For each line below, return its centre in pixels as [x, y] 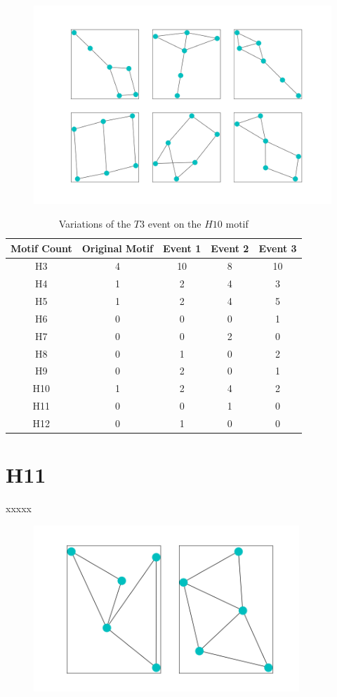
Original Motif [118, 248]
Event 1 [182, 248]
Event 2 [230, 248]
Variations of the [95, 223]
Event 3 [278, 248]
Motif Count [41, 248]
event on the [174, 223]
